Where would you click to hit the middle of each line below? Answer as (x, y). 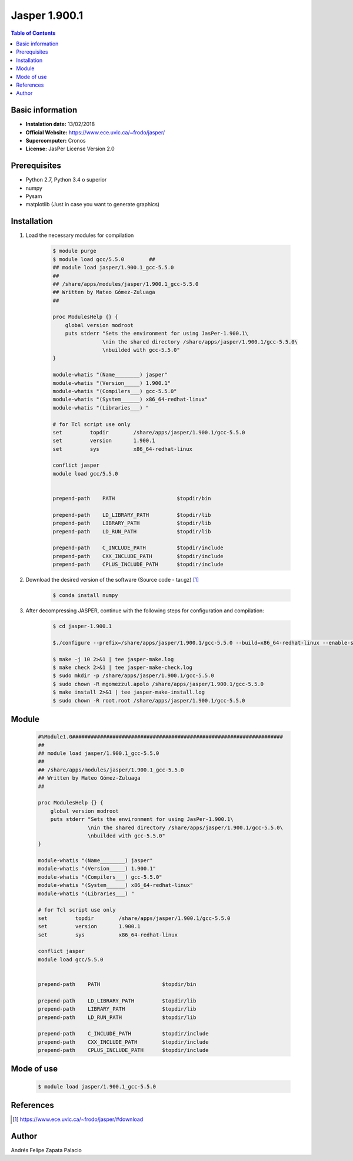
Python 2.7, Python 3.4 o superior (66, 180)
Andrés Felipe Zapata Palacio (46, 1150)
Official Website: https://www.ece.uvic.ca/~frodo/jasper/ (95, 132)
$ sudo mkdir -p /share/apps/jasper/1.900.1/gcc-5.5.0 (133, 676)
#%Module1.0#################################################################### (161, 737)
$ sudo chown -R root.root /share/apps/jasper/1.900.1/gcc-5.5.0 (149, 700)
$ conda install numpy (85, 596)
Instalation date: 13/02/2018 (60, 124)
